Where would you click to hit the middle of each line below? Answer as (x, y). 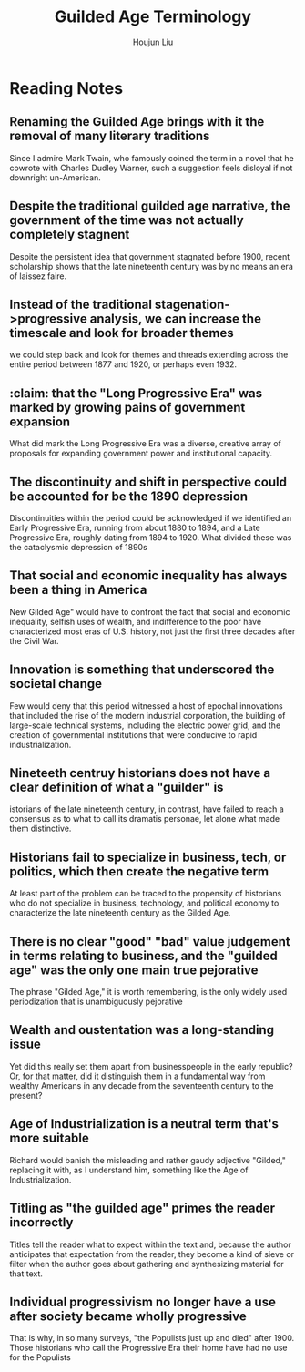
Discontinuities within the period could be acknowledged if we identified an (151, 518)
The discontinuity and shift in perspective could (148, 481)
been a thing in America (78, 590)
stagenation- (192, 304)
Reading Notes (66, 88)
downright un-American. (56, 177)
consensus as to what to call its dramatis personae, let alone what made (145, 819)
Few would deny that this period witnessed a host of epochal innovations (147, 706)
